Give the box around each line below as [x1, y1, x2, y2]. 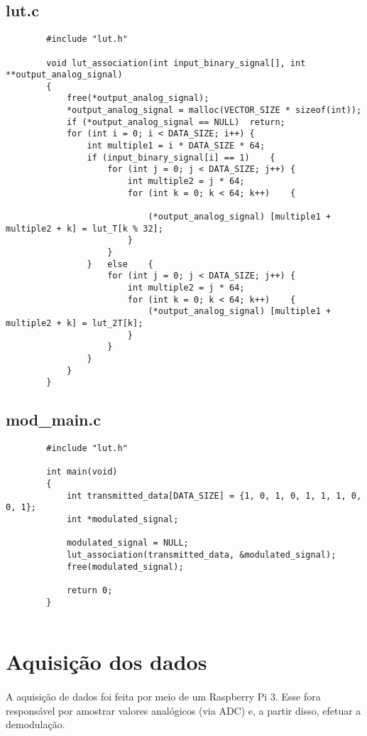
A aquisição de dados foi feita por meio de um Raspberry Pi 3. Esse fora [6, 688, 321, 703]
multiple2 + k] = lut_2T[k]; [6, 318, 143, 328]
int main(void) [46, 467, 118, 477]
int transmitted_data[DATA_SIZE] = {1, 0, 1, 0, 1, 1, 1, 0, [66, 490, 362, 501]
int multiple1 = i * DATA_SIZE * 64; [87, 141, 265, 151]
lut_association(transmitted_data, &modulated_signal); [66, 550, 336, 560]
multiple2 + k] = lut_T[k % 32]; [6, 223, 163, 234]
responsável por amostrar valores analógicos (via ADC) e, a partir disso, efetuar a [6, 703, 361, 718]
